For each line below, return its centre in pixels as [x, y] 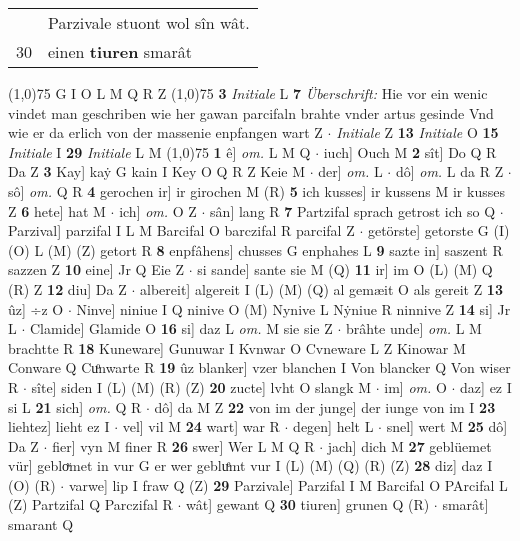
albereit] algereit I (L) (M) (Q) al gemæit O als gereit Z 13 [321, 288]
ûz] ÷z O [36, 308]
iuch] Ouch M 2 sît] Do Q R [410, 151]
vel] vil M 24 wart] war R [201, 426]
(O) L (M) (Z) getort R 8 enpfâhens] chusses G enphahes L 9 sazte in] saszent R [255, 249]
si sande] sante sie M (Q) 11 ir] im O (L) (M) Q [345, 269]
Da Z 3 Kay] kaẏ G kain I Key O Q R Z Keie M [157, 171]
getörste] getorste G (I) [438, 230]
